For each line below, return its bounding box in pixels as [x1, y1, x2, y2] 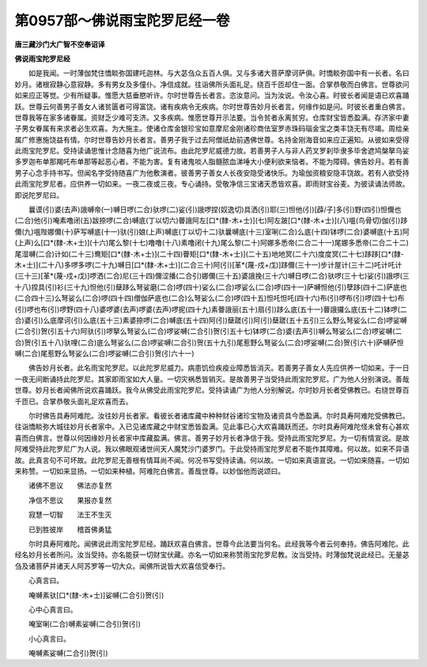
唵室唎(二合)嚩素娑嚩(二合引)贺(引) [28, 620, 142, 629]
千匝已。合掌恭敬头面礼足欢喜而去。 [14, 396, 133, 406]
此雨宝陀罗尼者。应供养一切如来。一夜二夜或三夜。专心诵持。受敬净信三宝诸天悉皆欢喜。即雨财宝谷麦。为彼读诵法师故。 [14, 179, 410, 189]
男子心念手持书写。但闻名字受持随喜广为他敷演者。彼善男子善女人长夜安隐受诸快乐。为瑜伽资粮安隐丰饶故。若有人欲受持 [14, 168, 410, 177]
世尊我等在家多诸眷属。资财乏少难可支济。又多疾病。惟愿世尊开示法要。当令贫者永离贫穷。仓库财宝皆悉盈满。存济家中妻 [14, 112, 410, 122]
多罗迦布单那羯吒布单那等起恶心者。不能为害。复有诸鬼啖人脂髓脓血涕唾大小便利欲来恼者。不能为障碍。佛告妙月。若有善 [14, 157, 410, 166]
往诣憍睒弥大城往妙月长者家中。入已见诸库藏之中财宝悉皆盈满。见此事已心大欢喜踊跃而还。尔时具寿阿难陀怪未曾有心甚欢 [14, 422, 410, 431]
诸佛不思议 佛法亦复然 [28, 481, 112, 491]
